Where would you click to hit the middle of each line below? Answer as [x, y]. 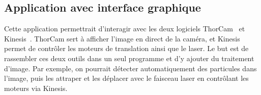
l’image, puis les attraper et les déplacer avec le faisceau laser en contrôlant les [126, 78]
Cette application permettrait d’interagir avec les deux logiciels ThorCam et [125, 29]
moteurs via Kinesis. [36, 88]
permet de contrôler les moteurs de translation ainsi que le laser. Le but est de [126, 48]
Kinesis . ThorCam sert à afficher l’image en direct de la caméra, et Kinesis [122, 38]
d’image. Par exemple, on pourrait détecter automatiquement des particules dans [130, 68]
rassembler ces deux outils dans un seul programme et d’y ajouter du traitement [129, 58]
